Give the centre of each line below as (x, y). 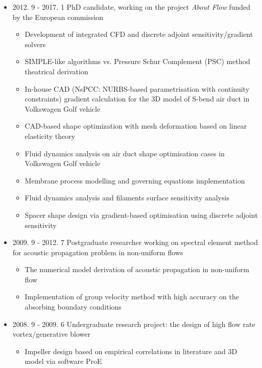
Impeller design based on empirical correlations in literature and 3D (131, 351)
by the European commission (58, 17)
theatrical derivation (56, 71)
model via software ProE (63, 361)
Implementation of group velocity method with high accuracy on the (132, 297)
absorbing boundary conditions (73, 307)
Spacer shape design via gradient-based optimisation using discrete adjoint (141, 214)
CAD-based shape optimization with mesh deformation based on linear (136, 126)
